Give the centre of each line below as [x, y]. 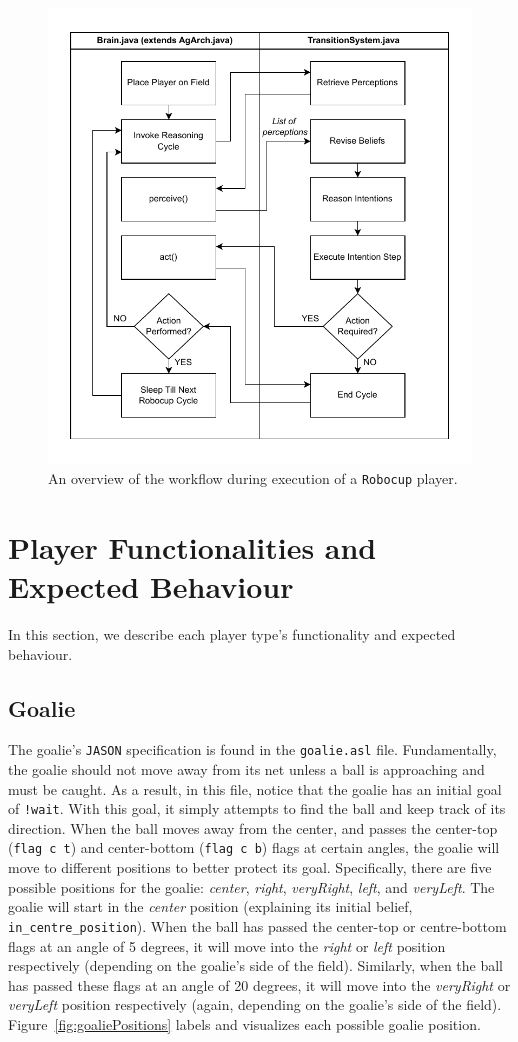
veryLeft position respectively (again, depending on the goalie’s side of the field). [255, 1004]
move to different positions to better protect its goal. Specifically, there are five [250, 867]
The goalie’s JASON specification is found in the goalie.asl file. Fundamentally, [252, 749]
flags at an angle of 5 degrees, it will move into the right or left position [227, 945]
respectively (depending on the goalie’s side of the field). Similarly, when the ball [256, 965]
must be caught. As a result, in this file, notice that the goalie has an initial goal [255, 788]
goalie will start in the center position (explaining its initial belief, [210, 906]
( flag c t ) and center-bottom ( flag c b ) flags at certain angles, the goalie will [254, 847]
